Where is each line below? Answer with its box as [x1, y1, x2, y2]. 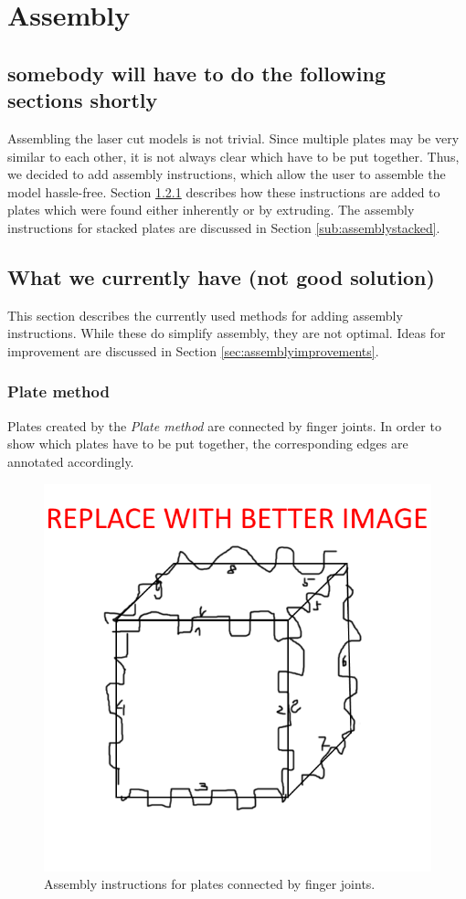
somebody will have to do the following [7, 58, 386, 87]
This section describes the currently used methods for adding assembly [7, 305, 403, 324]
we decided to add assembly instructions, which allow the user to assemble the [7, 164, 446, 184]
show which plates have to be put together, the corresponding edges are [7, 434, 408, 453]
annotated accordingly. [7, 451, 134, 471]
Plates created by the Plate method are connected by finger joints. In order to [7, 416, 441, 435]
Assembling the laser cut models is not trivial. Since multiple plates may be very [7, 128, 460, 147]
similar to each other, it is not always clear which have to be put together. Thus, [7, 146, 460, 165]
